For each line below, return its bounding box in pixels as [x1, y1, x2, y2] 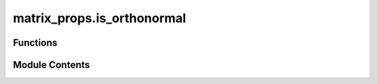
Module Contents [13, 59, 90, 71]
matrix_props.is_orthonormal [13, 10, 186, 26]
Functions [13, 37, 58, 49]
